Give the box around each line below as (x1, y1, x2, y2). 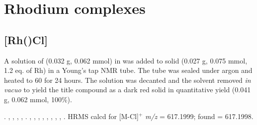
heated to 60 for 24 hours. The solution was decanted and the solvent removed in (4, 74, 251, 85)
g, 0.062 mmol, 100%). (4, 94, 72, 104)
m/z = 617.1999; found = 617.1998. (145, 111, 254, 121)
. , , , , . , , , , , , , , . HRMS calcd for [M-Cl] (4, 111, 139, 121)
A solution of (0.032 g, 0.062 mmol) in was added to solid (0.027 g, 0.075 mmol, (4, 55, 248, 65)
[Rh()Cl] (4, 32, 48, 47)
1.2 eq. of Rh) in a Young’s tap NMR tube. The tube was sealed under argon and (4, 65, 253, 75)
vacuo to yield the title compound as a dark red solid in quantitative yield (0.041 (4, 84, 251, 95)
